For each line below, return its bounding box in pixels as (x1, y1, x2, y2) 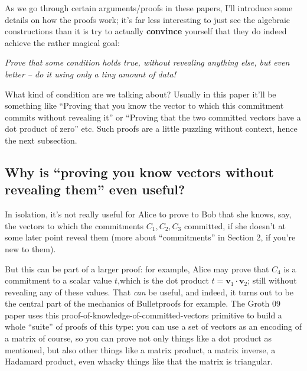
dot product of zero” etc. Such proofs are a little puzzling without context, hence (5, 122, 298, 135)
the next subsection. (5, 134, 77, 146)
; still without (247, 274, 297, 287)
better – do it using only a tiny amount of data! (5, 67, 177, 80)
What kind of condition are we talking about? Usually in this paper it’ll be (5, 87, 276, 100)
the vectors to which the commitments (5, 219, 144, 232)
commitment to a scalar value (5, 274, 112, 287)
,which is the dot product (117, 274, 209, 287)
